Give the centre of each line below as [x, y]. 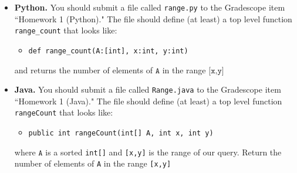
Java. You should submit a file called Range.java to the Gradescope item [148, 89]
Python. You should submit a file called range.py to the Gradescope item [150, 7]
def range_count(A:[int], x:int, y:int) [108, 51]
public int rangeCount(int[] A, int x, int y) [121, 133]
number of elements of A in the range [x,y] [93, 163]
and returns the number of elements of [83, 69]
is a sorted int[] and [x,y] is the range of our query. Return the [163, 152]
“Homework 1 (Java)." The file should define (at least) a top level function [148, 101]
